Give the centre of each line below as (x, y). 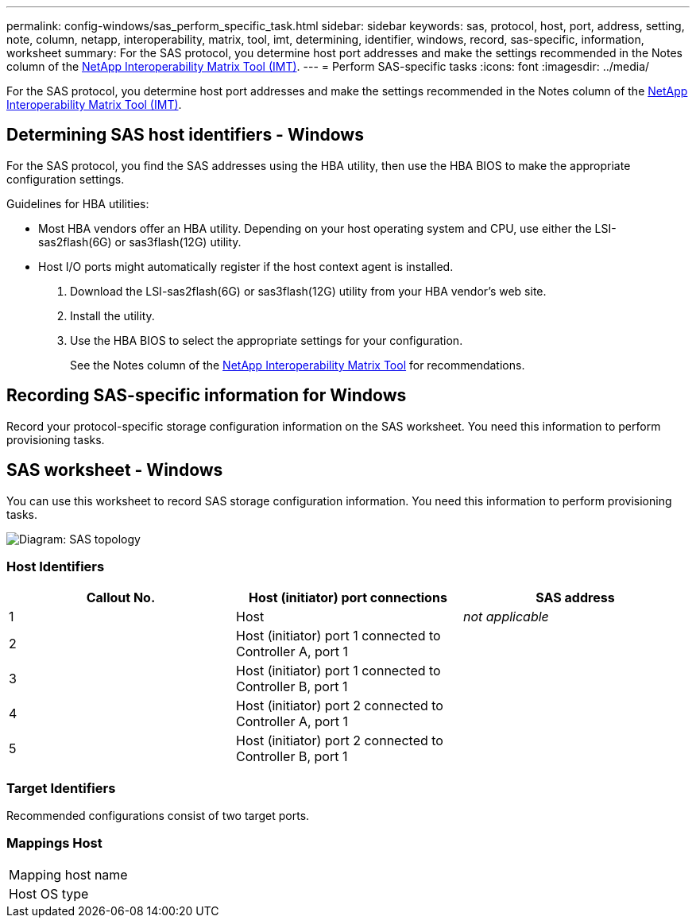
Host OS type (49, 893)
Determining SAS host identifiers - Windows (185, 135)
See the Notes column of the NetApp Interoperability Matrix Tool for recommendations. (298, 365)
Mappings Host (54, 843)
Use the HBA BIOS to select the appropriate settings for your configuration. (267, 340)
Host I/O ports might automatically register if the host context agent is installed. (246, 266)
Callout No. (121, 598)
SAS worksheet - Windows (115, 470)
